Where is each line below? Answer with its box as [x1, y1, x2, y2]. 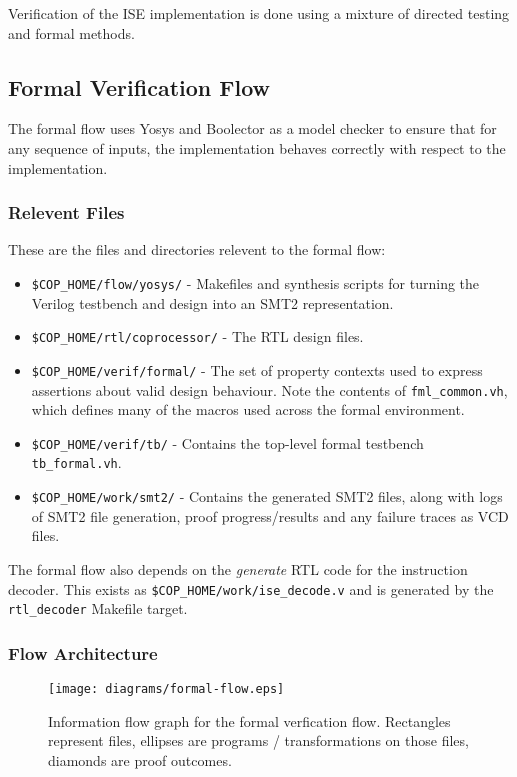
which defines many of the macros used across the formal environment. [31, 399, 465, 420]
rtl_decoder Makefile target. [8, 598, 188, 619]
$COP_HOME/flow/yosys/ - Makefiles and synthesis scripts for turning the [31, 272, 480, 293]
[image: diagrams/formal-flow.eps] [48, 682, 285, 697]
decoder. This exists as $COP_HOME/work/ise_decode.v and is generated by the [8, 578, 494, 599]
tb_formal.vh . [31, 452, 122, 473]
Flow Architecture [8, 640, 158, 665]
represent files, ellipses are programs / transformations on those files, [48, 730, 469, 751]
